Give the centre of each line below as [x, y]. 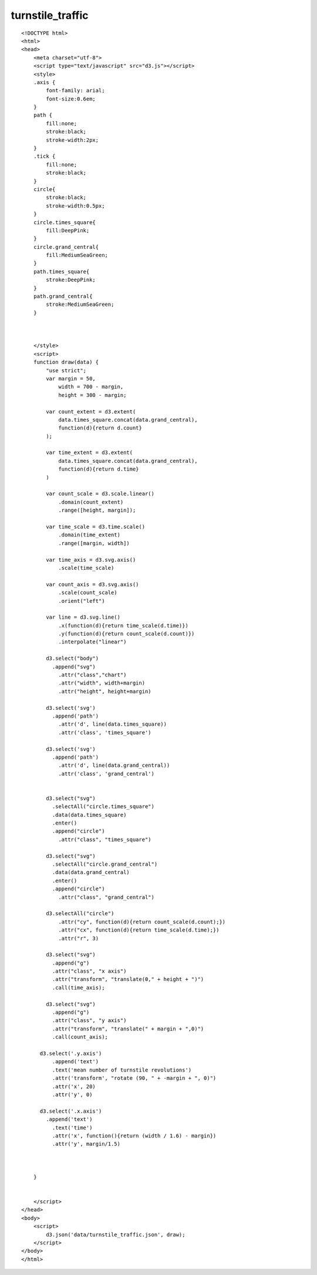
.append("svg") [74, 667]
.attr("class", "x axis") [89, 971]
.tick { [44, 156]
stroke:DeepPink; [71, 280]
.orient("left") [82, 601]
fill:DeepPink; [68, 230]
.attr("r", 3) [79, 938]
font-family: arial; [75, 91]
